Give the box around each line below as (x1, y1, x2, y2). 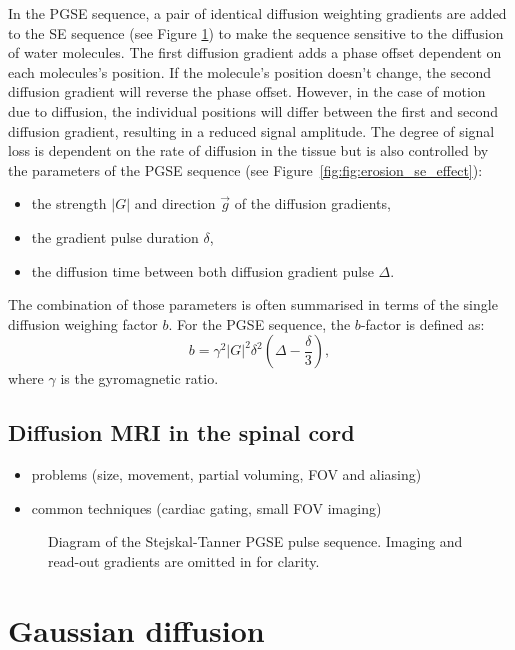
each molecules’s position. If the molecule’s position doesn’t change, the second (8, 61, 492, 82)
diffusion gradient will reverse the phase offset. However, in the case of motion (8, 81, 486, 102)
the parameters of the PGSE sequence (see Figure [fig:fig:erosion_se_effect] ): (8, 159, 483, 180)
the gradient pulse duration (31, 226, 199, 247)
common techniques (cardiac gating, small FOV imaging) (31, 497, 382, 518)
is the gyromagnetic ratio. (60, 368, 219, 389)
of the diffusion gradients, (234, 193, 391, 214)
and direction (134, 193, 216, 214)
